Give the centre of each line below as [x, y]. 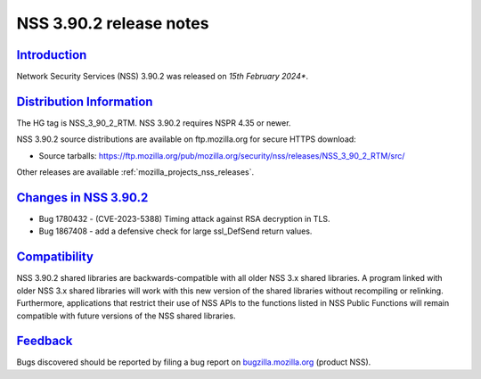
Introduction [52, 55]
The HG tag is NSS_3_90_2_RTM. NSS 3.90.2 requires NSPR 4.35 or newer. [154, 123]
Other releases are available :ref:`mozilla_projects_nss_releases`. [135, 172]
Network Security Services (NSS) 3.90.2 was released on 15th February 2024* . [163, 77]
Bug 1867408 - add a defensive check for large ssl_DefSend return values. [175, 231]
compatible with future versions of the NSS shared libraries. [126, 316]
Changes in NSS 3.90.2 [82, 198]
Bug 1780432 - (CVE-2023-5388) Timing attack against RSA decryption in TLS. [184, 219]
